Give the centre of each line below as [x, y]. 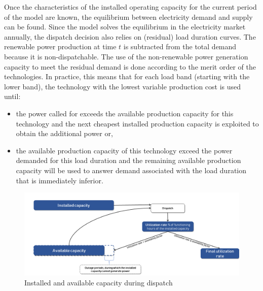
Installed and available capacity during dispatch [99, 282]
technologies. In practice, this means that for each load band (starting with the [127, 76]
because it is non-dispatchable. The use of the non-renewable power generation [126, 56]
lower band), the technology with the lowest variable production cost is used [123, 86]
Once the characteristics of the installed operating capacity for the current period [130, 7]
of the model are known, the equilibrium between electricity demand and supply [128, 17]
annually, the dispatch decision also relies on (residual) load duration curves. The [130, 36]
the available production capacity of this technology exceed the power [124, 150]
